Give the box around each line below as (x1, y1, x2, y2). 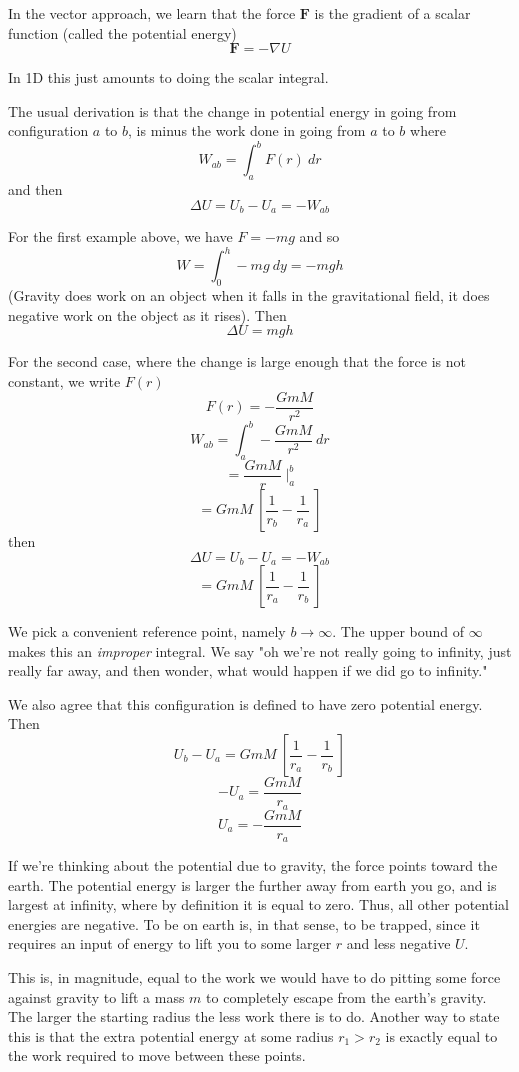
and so (299, 226, 340, 247)
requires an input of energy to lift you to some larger (8, 933, 332, 954)
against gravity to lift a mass (8, 986, 185, 1007)
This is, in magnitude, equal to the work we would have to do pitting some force (8, 967, 501, 988)
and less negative (346, 933, 451, 954)
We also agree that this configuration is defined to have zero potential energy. (8, 693, 483, 714)
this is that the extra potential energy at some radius (8, 1025, 334, 1046)
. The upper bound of (332, 621, 465, 642)
